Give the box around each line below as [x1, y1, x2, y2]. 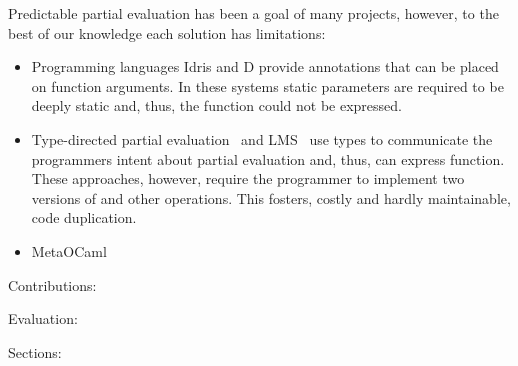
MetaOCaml [31, 240, 107, 261]
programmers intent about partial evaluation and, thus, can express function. [31, 148, 505, 169]
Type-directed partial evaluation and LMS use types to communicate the [31, 128, 493, 149]
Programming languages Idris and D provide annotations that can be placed [31, 56, 499, 77]
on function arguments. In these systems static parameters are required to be [31, 75, 504, 96]
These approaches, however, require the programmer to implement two [31, 168, 465, 189]
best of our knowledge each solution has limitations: [8, 22, 326, 43]
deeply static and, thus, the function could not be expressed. [31, 95, 402, 116]
